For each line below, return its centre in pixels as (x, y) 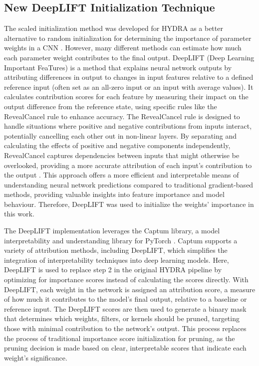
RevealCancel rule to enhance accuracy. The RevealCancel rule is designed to (122, 116)
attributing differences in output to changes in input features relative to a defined (129, 77)
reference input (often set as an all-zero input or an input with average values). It (129, 87)
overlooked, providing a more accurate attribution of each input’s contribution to (128, 165)
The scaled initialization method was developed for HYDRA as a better (114, 28)
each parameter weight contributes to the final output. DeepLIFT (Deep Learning (129, 57)
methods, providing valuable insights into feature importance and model (114, 194)
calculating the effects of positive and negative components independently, (117, 145)
